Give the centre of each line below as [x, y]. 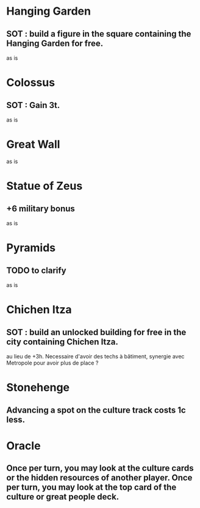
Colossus [31, 83]
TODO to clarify [36, 270]
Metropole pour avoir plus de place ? [52, 363]
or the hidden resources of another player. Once [99, 478]
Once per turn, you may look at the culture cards [100, 468]
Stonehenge [38, 387]
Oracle [23, 445]
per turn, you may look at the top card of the [91, 488]
